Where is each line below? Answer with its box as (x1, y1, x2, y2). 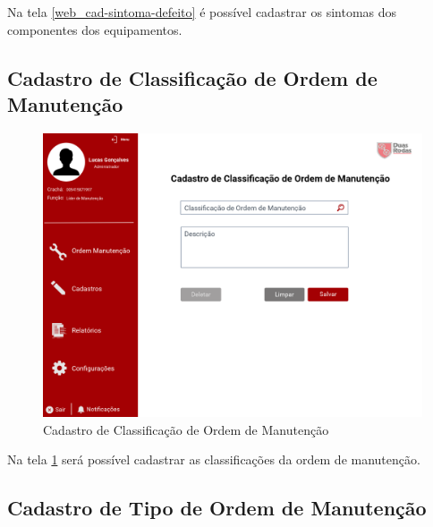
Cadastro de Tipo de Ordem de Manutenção (7, 494, 427, 522)
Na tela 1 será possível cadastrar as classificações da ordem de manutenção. (7, 450, 420, 469)
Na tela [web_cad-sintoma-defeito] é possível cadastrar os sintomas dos (7, 3, 397, 21)
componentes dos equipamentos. (7, 20, 183, 38)
